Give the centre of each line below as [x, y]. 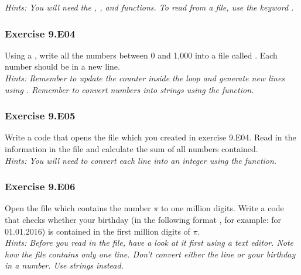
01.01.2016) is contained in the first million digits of [98, 231]
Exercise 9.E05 [40, 116]
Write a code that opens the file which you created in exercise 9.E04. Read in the [150, 137]
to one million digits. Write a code [223, 208]
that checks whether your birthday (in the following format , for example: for [143, 219]
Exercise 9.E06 [40, 186]
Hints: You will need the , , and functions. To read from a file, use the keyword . [149, 7]
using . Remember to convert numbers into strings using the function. [129, 89]
